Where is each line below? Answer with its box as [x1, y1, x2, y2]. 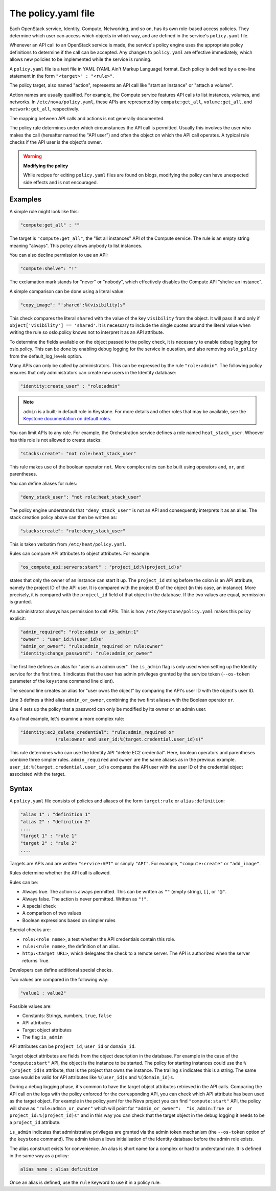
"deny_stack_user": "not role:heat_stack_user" [20, 494, 142, 500]
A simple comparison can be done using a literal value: [9, 288, 125, 294]
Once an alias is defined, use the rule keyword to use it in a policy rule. [9, 1179, 161, 1185]
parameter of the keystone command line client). [9, 678, 114, 684]
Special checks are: [9, 927, 51, 933]
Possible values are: [9, 1003, 52, 1009]
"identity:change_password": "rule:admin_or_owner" [20, 650, 153, 657]
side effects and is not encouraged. [23, 179, 98, 185]
